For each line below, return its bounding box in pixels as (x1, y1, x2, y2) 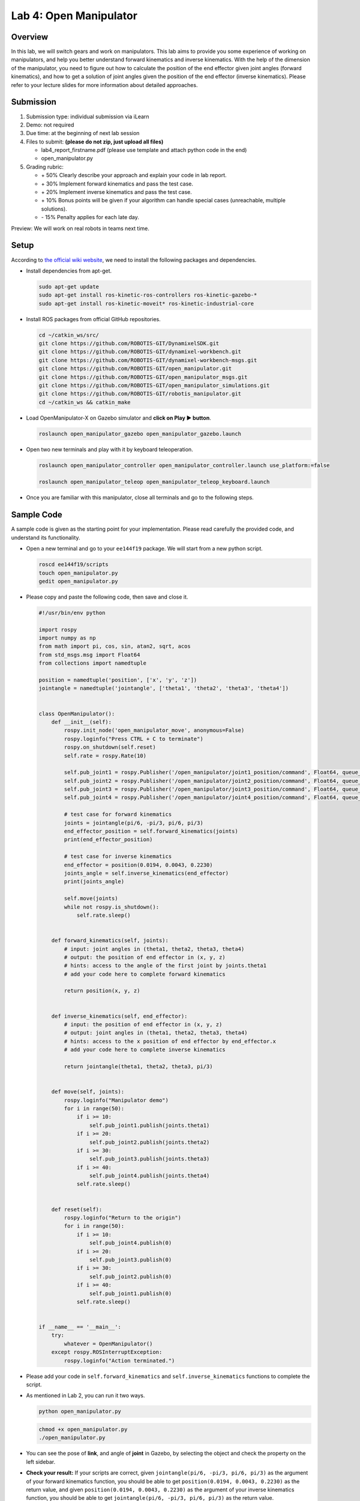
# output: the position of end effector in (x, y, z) (64, 953, 226, 961)
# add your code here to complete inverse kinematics (64, 1046, 226, 1053)
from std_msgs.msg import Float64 (38, 651, 140, 658)
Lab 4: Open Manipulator (11, 9, 138, 22)
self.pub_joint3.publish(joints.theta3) (89, 1156, 210, 1162)
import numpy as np (38, 635, 96, 642)
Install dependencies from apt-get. (26, 267, 112, 274)
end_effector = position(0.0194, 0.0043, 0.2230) (64, 862, 213, 868)
